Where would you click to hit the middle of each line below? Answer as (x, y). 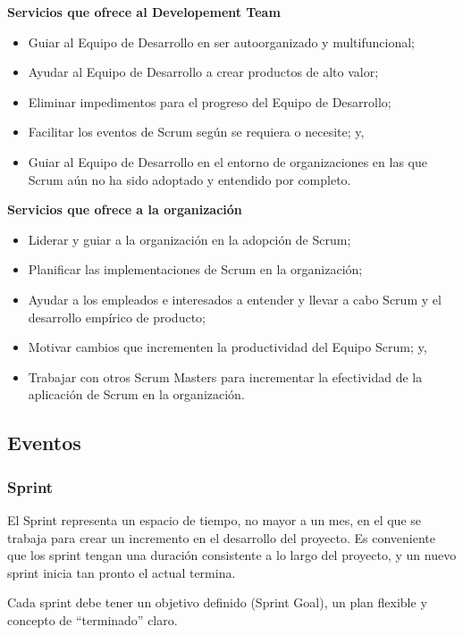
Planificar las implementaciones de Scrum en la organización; (195, 269)
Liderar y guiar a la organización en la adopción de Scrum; (189, 239)
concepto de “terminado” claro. (93, 619)
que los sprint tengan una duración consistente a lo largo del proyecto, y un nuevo (232, 555)
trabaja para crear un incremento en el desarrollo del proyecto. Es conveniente (221, 537)
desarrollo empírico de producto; (117, 317)
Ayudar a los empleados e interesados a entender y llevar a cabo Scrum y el (235, 299)
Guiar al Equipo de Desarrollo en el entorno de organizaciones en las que (227, 161)
